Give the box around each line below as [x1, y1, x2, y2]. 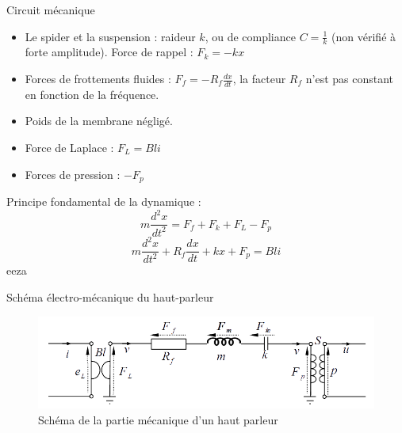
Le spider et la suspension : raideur [25, 28, 196, 44]
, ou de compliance [205, 28, 296, 44]
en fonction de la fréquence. [25, 85, 159, 102]
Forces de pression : [25, 165, 121, 182]
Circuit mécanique [6, 2, 95, 17]
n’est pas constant [305, 70, 394, 87]
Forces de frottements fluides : [25, 70, 171, 87]
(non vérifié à [331, 28, 396, 44]
